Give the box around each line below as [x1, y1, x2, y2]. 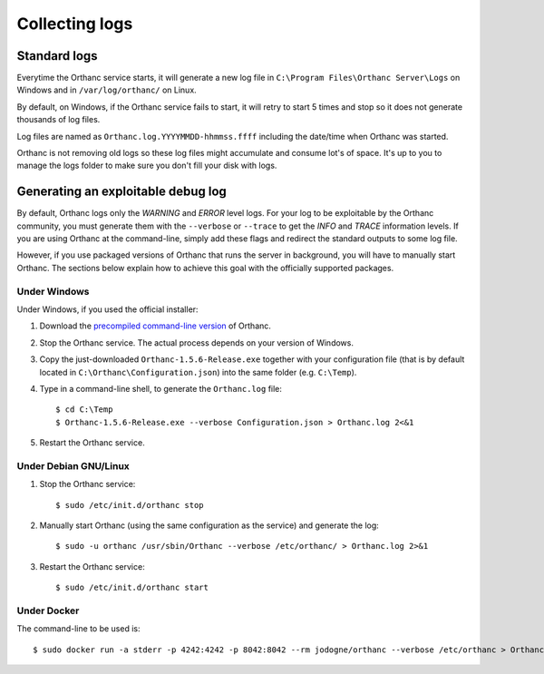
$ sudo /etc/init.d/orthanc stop [55, 500, 204, 510]
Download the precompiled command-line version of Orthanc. [39, 320, 272, 331]
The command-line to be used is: [16, 623, 141, 634]
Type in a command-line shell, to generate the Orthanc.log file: [39, 383, 283, 394]
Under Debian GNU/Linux [16, 459, 131, 472]
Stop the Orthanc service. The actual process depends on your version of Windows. [39, 337, 354, 348]
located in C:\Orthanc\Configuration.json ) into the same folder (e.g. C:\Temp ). [39, 366, 357, 377]
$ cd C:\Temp [55, 405, 113, 415]
